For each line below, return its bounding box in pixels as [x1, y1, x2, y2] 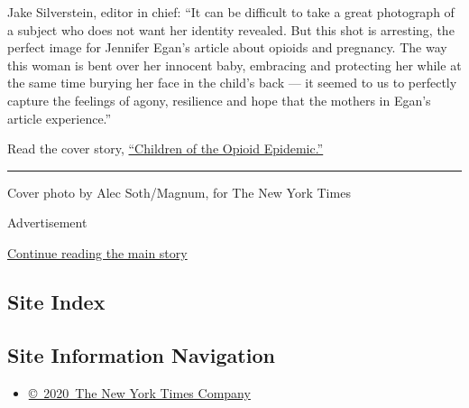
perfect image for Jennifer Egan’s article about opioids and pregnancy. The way [7, 38, 447, 57]
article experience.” [7, 108, 112, 127]
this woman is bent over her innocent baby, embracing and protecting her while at [7, 55, 462, 74]
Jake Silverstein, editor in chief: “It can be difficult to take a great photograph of [7, 3, 455, 21]
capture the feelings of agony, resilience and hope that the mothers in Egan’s [7, 90, 431, 109]
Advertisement [7, 213, 87, 232]
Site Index [7, 287, 106, 315]
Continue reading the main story [7, 243, 188, 262]
